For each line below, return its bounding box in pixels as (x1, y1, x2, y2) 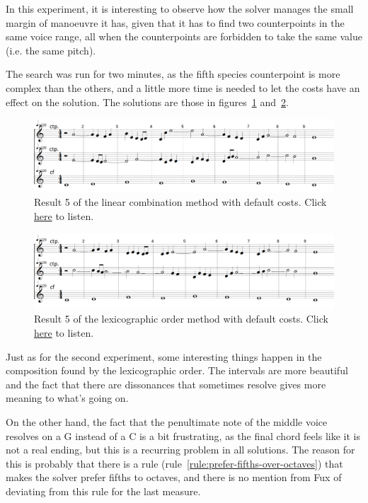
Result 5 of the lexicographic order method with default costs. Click (34, 311, 328, 326)
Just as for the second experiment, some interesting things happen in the (6, 349, 322, 364)
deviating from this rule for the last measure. (6, 483, 201, 498)
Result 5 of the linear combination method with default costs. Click (34, 195, 327, 209)
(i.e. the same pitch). (6, 42, 96, 57)
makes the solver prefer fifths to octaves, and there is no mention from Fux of (6, 470, 342, 485)
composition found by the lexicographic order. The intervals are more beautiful (6, 363, 348, 378)
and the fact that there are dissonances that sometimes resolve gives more (6, 376, 326, 391)
